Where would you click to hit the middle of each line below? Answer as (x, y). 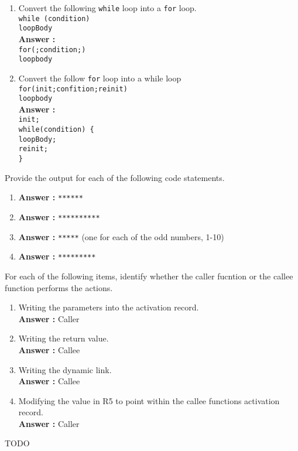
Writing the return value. (64, 338)
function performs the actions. (59, 287)
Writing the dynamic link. (65, 369)
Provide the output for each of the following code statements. (115, 177)
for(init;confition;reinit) (73, 89)
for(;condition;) (52, 49)
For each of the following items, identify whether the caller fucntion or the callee (149, 276)
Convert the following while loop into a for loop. (107, 8)
